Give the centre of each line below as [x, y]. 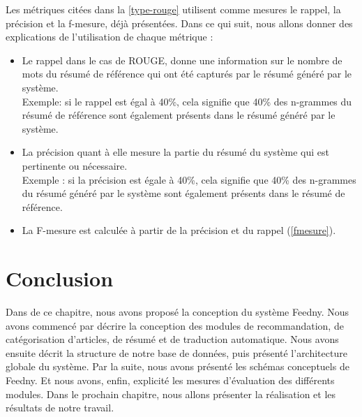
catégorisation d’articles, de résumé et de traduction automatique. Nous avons [172, 339]
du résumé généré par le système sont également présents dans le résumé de [183, 193]
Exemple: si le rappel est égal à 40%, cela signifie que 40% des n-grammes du [187, 101]
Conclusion [60, 278]
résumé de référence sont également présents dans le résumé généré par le [179, 115]
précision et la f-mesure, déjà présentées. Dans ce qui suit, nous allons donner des [179, 23]
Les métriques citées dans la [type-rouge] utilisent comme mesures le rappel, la [173, 9]
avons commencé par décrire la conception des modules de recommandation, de [175, 325]
